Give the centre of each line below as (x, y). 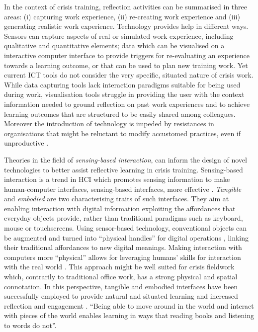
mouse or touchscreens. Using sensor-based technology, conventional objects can (125, 228)
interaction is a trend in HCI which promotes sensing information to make (117, 179)
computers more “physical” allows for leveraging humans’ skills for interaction (123, 257)
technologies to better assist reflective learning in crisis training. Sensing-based (124, 169)
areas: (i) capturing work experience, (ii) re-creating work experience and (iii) (122, 16)
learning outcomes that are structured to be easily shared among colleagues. (120, 114)
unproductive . (26, 143)
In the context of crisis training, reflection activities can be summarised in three (126, 6)
